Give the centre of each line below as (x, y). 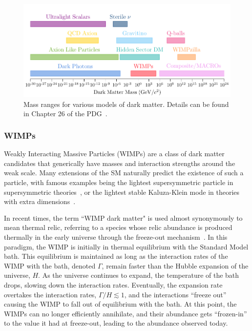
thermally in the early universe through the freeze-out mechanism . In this (116, 237)
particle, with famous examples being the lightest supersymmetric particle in (119, 182)
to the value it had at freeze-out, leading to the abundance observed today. (116, 323)
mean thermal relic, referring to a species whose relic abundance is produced (118, 227)
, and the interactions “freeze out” (175, 294)
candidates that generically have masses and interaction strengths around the (120, 163)
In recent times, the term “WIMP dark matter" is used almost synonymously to (123, 217)
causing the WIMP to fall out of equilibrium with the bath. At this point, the (120, 304)
